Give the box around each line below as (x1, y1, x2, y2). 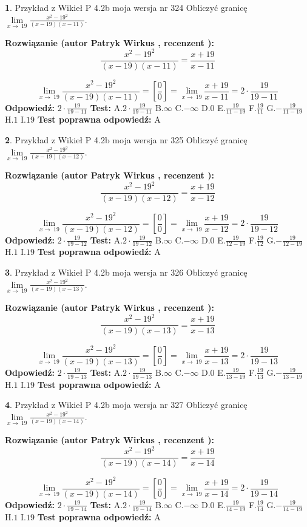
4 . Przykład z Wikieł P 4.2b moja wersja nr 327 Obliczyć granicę (5, 398, 248, 411)
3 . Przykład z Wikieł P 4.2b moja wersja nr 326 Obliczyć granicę (5, 266, 248, 279)
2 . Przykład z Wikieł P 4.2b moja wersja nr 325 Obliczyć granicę (5, 134, 248, 146)
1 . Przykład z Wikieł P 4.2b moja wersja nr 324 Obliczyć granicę (5, 1, 248, 13)
